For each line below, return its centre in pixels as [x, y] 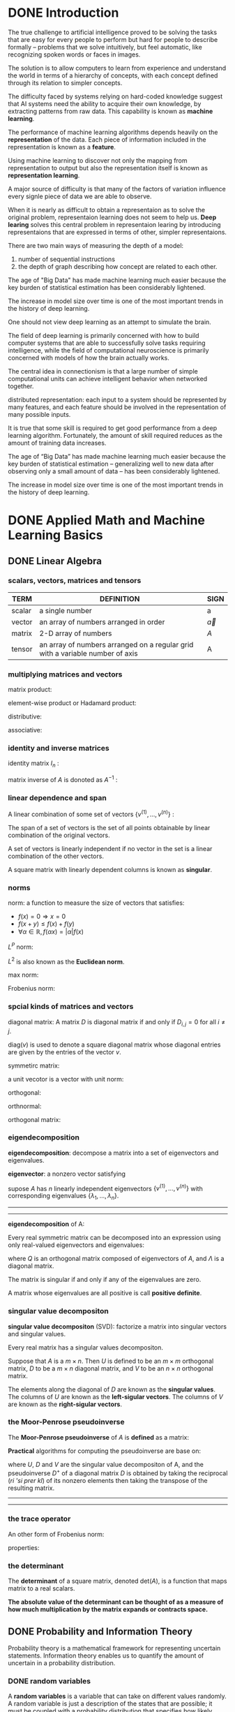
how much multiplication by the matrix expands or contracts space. [108, 1609]
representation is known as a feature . [62, 147]
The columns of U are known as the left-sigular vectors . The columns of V [116, 1396]
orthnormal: [25, 1106]
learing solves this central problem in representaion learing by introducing [115, 224]
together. [21, 386]
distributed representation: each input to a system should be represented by [117, 399]
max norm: [23, 975]
